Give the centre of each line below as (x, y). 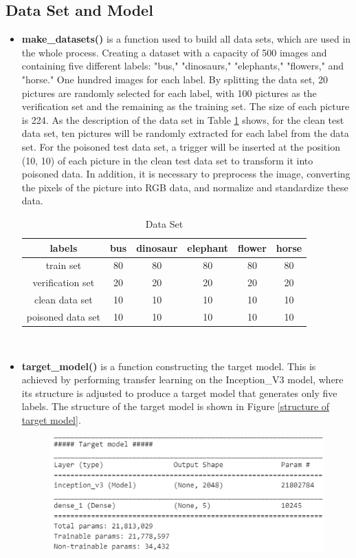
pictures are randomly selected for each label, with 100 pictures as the (169, 93)
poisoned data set (63, 316)
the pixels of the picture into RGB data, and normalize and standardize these (185, 187)
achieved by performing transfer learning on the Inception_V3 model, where (182, 379)
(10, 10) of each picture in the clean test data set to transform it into (167, 160)
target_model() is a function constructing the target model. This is (169, 366)
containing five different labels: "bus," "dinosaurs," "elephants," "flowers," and (183, 66)
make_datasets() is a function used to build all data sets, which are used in (186, 39)
